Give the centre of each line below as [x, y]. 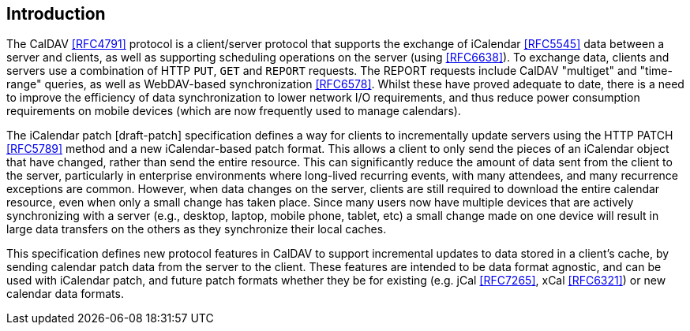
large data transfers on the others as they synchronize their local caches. [197, 229]
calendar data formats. [65, 294]
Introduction [56, 14]
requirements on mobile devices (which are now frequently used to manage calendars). [234, 111]
